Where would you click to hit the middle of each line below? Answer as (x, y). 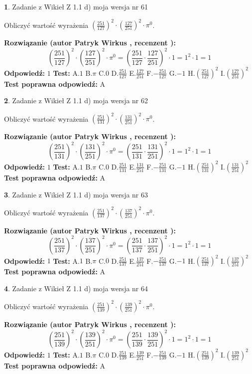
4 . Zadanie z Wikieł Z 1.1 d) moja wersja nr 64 (76, 288)
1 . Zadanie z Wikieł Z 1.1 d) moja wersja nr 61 (76, 6)
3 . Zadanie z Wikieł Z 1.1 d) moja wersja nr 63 (76, 194)
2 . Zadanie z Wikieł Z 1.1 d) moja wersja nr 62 (76, 100)
